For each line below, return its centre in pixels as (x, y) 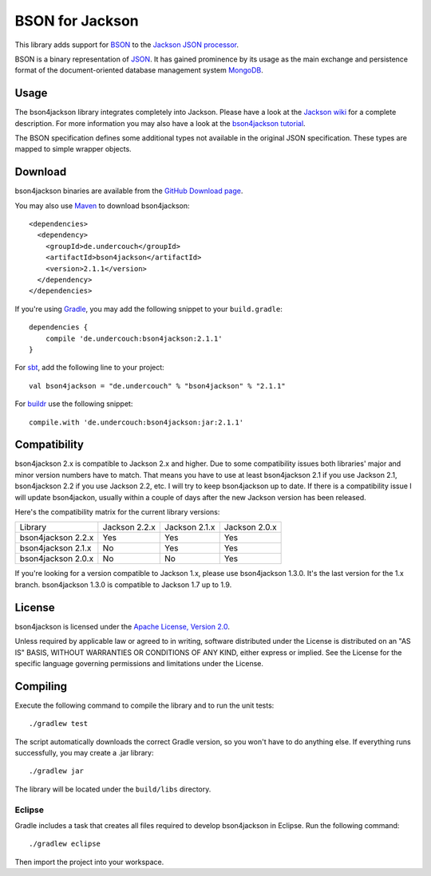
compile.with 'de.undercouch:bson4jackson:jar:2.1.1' (136, 422)
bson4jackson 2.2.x (57, 538)
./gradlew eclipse (65, 844)
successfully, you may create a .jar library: (84, 752)
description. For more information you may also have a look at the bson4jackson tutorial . (160, 123)
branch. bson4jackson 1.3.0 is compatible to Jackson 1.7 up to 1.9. (123, 584)
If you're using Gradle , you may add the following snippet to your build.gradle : (148, 309)
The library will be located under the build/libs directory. (113, 789)
